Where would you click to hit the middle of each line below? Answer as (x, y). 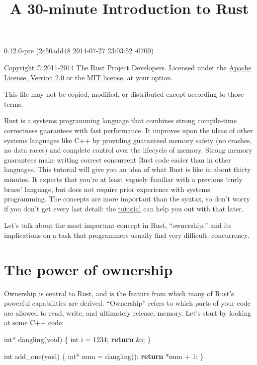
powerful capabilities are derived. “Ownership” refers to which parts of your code (128, 303)
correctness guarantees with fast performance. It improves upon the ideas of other (128, 130)
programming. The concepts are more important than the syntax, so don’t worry (127, 199)
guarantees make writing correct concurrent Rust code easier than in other (118, 159)
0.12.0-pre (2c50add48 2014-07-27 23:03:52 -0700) (79, 51)
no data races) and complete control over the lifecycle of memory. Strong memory (128, 150)
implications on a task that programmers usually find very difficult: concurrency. (127, 235)
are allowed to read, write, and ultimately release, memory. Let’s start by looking (128, 312)
